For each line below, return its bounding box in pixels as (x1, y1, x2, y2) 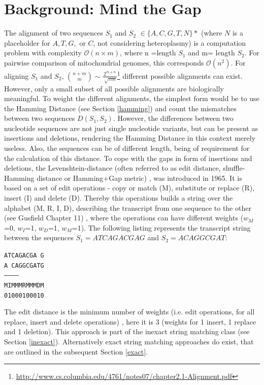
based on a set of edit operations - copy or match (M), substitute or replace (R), (4, 182, 255, 193)
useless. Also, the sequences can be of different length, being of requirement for (4, 143, 250, 153)
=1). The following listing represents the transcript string (72, 222, 251, 233)
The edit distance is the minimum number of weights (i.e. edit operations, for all (4, 306, 255, 317)
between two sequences (4, 113, 75, 123)
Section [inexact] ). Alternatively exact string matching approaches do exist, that (4, 336, 254, 347)
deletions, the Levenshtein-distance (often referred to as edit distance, (4, 163, 221, 173)
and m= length (188, 47, 235, 58)
